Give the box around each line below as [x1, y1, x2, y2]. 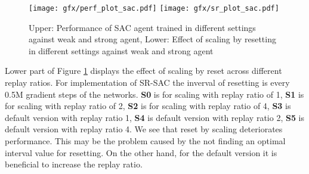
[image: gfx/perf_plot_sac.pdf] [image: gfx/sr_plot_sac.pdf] [29, 4, 279, 13]
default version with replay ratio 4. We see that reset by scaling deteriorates [5, 123, 283, 135]
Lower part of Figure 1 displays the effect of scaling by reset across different [5, 64, 282, 77]
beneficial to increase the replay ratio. [5, 158, 143, 170]
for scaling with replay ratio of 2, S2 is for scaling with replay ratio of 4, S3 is [5, 100, 291, 112]
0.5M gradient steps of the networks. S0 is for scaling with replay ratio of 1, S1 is [5, 88, 304, 100]
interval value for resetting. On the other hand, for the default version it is [5, 146, 277, 159]
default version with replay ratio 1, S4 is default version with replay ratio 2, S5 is [5, 111, 305, 123]
